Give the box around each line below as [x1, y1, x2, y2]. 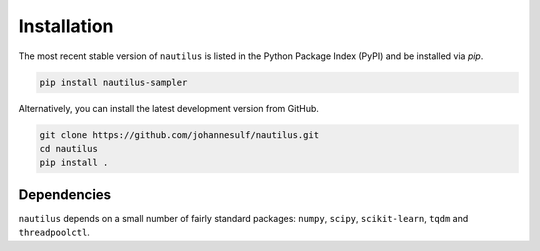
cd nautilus [39, 143, 99, 154]
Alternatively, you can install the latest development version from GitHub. [18, 102, 320, 114]
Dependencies [18, 186, 112, 203]
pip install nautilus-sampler [39, 76, 188, 88]
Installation [18, 15, 114, 37]
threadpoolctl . [18, 226, 90, 239]
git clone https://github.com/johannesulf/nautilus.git [39, 129, 320, 140]
